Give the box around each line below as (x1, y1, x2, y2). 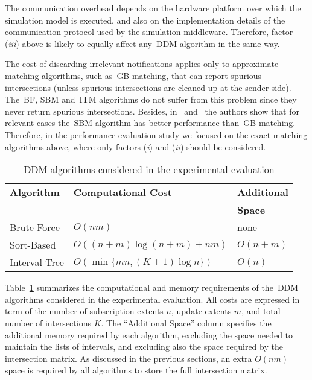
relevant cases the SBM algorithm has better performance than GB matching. (5, 116, 296, 129)
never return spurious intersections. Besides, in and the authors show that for (5, 104, 299, 117)
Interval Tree (10, 255, 64, 270)
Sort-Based (10, 238, 56, 252)
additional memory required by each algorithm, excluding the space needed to (5, 328, 293, 341)
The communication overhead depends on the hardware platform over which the (5, 2, 301, 14)
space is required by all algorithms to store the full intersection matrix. (5, 364, 267, 376)
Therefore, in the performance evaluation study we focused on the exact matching (5, 128, 308, 141)
